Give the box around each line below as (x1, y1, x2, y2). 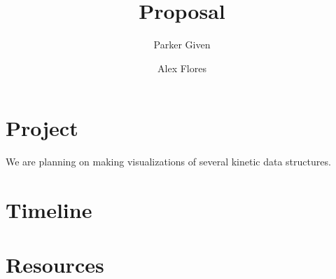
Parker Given (153, 37, 211, 52)
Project (6, 114, 78, 142)
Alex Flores (157, 60, 206, 75)
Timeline (6, 196, 92, 224)
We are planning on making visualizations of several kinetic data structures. (6, 154, 331, 169)
